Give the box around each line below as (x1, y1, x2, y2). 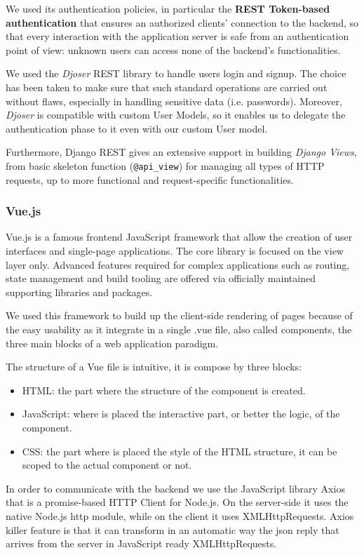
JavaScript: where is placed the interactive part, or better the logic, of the (22, 406, 340, 421)
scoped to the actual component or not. (22, 457, 192, 472)
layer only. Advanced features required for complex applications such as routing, (6, 257, 350, 272)
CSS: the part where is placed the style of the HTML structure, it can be (22, 443, 337, 458)
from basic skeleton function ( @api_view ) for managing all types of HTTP (6, 158, 325, 173)
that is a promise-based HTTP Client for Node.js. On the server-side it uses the (6, 495, 349, 509)
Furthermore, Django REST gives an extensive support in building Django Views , (6, 145, 357, 159)
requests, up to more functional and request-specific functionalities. (6, 172, 294, 187)
